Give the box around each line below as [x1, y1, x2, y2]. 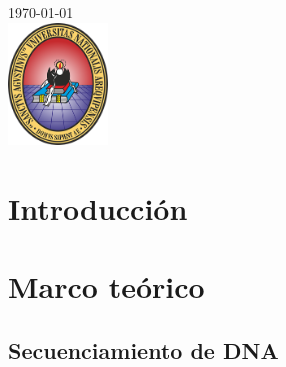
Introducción [8, 187, 188, 228]
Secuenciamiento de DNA [8, 334, 279, 365]
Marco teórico [8, 266, 205, 307]
